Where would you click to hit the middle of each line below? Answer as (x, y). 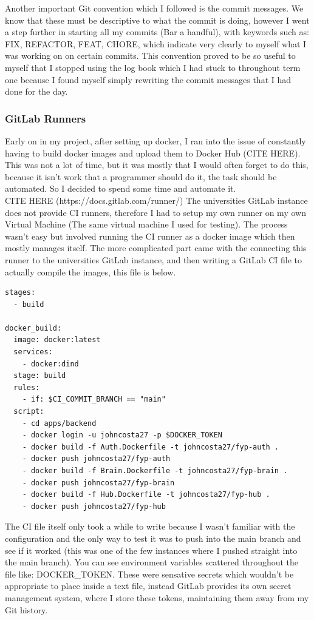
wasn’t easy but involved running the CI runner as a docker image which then (150, 236)
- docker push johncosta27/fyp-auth (96, 459)
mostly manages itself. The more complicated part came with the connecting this (156, 248)
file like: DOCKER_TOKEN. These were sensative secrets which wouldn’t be (149, 574)
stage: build (40, 376)
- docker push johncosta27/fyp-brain (98, 483)
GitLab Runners (46, 118)
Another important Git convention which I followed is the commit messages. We (154, 8)
